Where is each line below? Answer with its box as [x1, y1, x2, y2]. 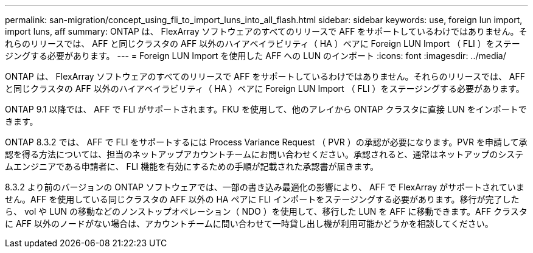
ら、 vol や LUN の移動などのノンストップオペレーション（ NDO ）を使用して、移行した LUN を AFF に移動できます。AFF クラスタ [5, 206, 528, 217]
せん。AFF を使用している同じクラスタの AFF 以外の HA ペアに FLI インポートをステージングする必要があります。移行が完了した [5, 194, 520, 204]
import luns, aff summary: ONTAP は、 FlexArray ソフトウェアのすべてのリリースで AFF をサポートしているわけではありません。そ [5, 26, 528, 36]
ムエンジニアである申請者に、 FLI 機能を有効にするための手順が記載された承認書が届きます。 [5, 161, 378, 172]
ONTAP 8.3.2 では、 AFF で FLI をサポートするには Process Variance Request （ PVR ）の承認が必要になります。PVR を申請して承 [5, 137, 528, 147]
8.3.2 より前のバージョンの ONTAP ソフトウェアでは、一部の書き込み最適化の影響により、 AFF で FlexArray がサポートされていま [5, 182, 524, 192]
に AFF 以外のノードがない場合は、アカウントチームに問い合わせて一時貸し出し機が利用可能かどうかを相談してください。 [5, 218, 493, 229]
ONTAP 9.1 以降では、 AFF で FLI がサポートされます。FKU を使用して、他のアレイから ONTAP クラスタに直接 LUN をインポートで [5, 104, 527, 114]
